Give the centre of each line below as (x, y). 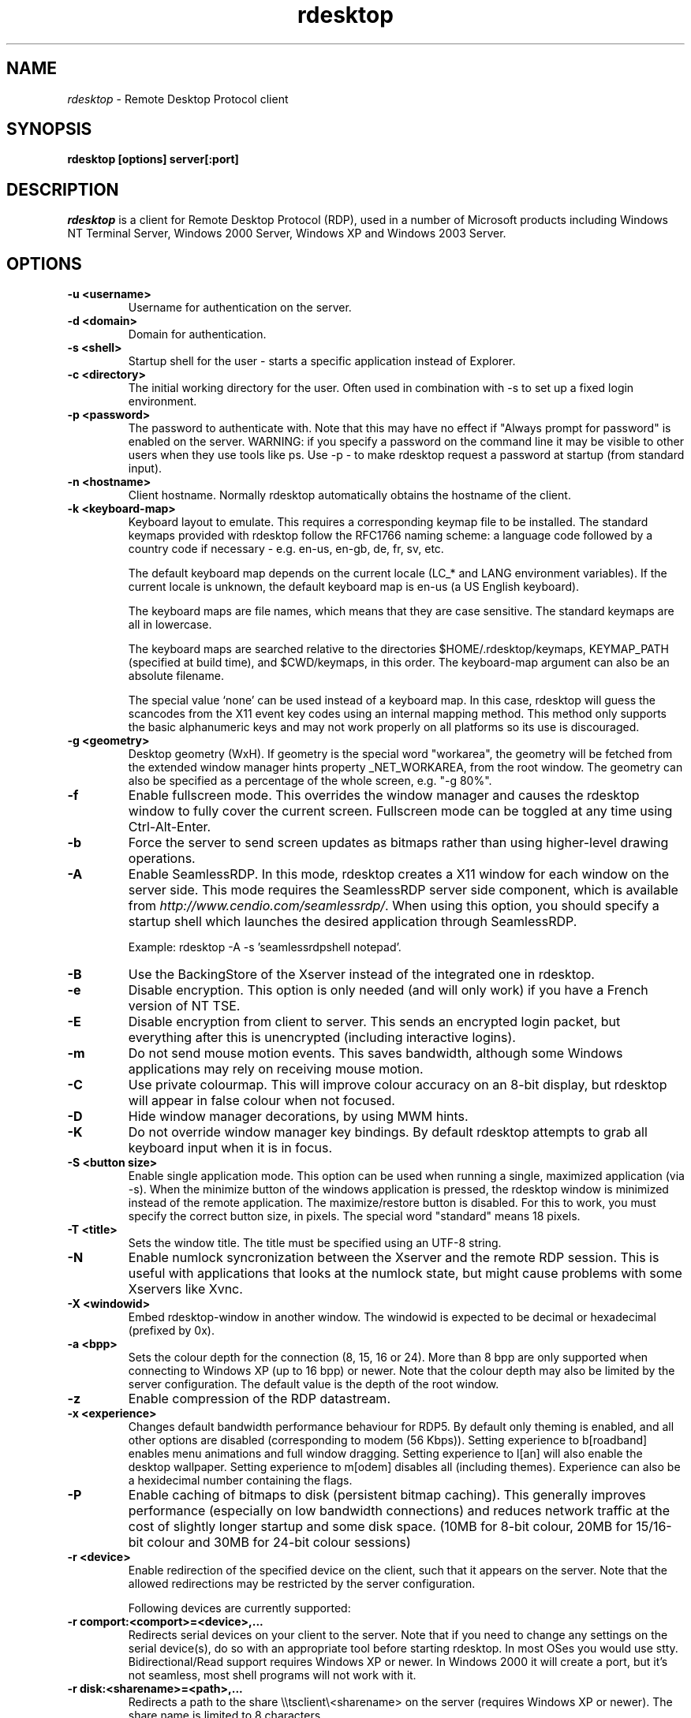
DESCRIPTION (63, 189)
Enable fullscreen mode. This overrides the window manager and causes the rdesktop (384, 796)
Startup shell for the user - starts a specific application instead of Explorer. (322, 361)
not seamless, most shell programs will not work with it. (272, 1675)
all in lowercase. (170, 625)
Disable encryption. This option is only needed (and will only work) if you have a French (388, 990)
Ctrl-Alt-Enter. (170, 827)
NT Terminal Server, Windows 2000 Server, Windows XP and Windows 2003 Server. (287, 233)
